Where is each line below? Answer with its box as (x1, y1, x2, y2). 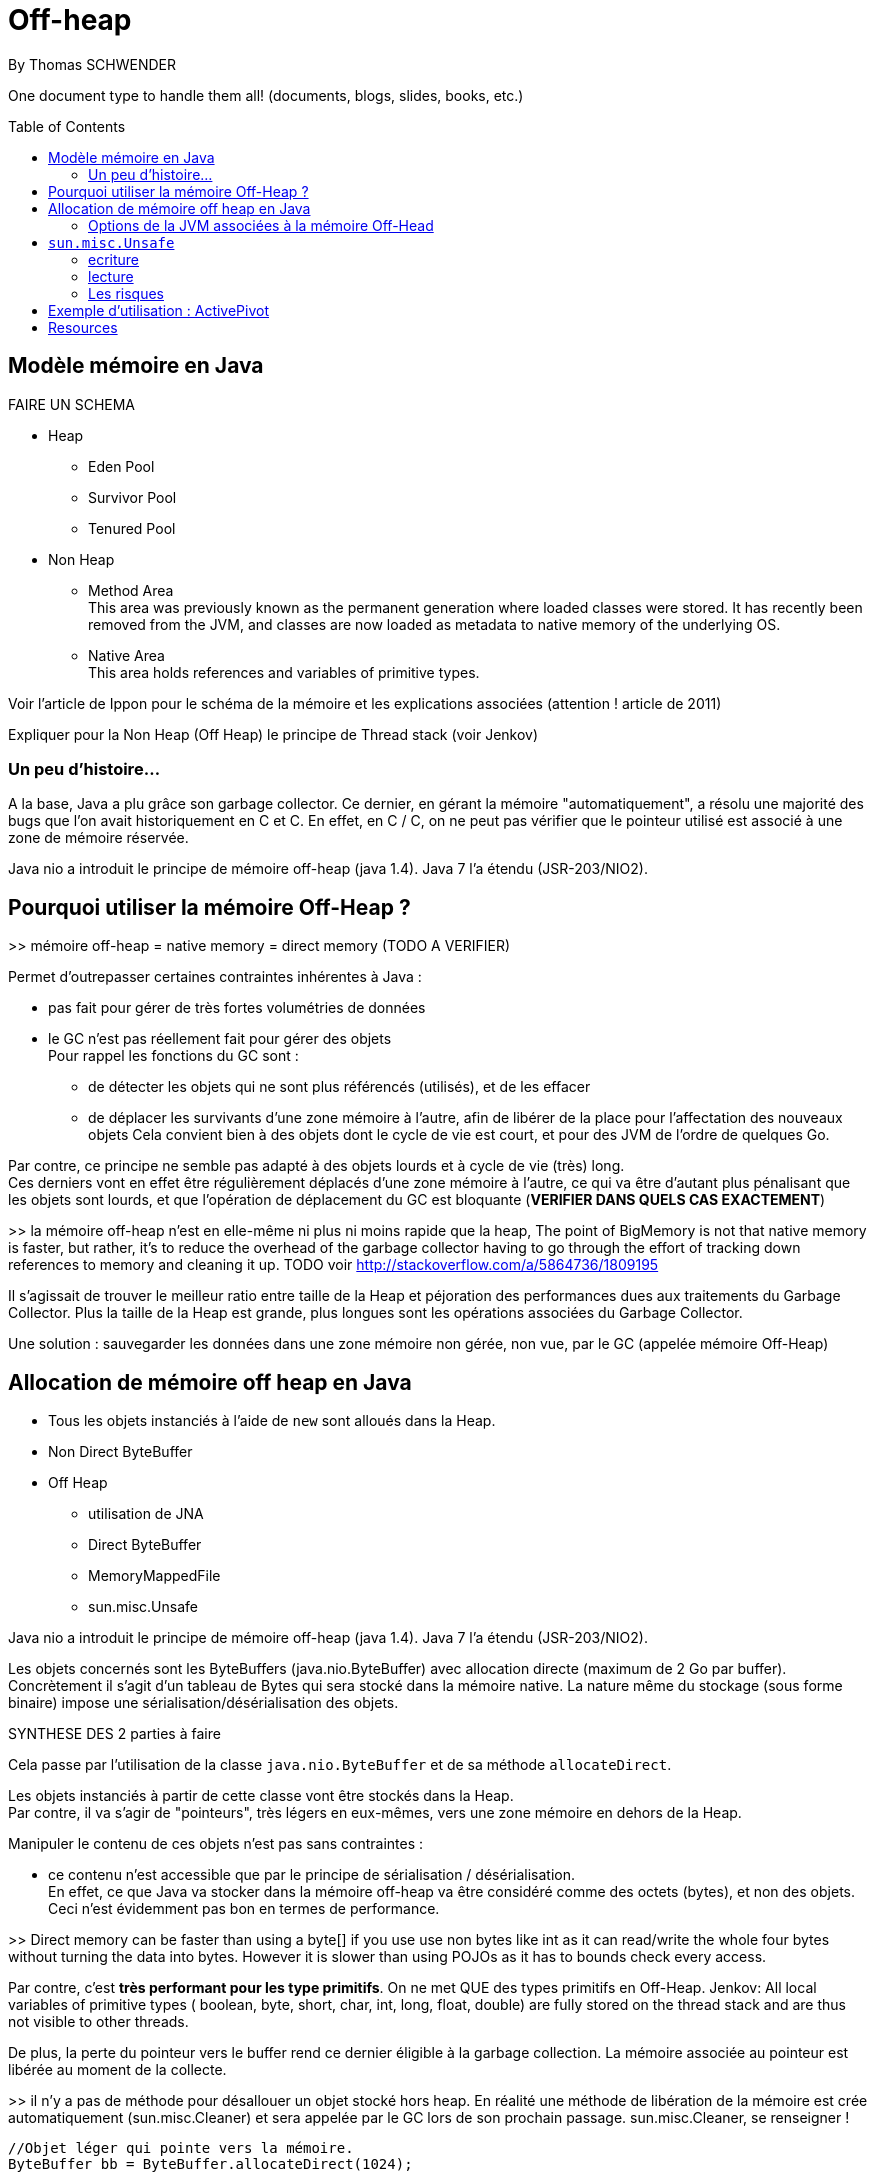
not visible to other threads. (8, 2013, 189, 2031)
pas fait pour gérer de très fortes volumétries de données (48, 999, 426, 1017)
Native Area (88, 646, 165, 664)
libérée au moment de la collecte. (8, 2061, 227, 2079)
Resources (48, 318, 118, 336)
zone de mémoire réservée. (8, 829, 189, 847)
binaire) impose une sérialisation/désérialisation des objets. (8, 1694, 399, 1712)
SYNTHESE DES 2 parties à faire (8, 1725, 221, 1743)
